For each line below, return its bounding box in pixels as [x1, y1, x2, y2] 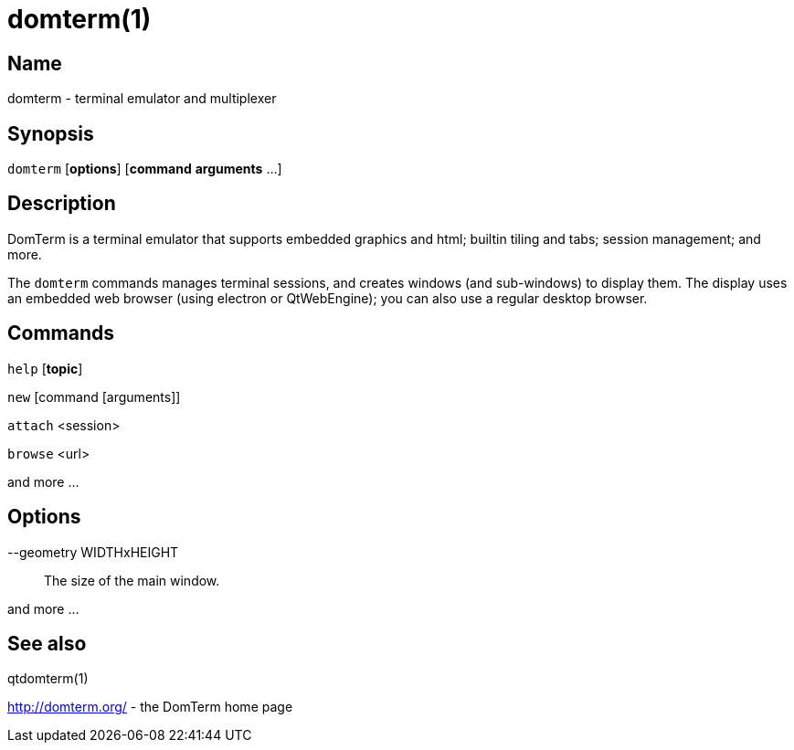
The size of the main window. [44, 572, 220, 588]
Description [7, 192, 116, 216]
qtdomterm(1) [7, 671, 89, 687]
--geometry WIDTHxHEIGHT [7, 544, 179, 560]
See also [7, 631, 87, 655]
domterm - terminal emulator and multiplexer [7, 90, 277, 107]
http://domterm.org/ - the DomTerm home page [7, 699, 293, 715]
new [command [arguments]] [7, 388, 181, 405]
